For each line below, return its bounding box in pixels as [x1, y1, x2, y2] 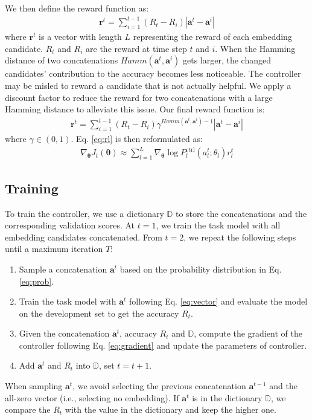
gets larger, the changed [183, 54, 271, 66]
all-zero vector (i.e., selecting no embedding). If [5, 391, 179, 404]
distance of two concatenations [5, 54, 118, 66]
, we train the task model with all [156, 219, 281, 231]
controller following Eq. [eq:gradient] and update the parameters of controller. [19, 338, 307, 351]
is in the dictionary [192, 391, 263, 404]
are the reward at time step [86, 42, 187, 54]
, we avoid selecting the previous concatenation [72, 380, 246, 392]
